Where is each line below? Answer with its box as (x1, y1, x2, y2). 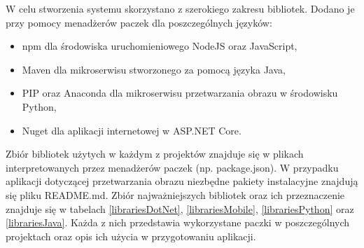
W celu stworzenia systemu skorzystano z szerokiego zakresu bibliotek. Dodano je (6, 1, 355, 15)
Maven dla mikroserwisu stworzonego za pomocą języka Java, (22, 62, 286, 76)
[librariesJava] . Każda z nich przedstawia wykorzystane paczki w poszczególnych (6, 215, 350, 230)
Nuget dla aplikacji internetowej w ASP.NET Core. (22, 123, 241, 137)
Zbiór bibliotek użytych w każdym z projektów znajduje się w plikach (6, 146, 304, 161)
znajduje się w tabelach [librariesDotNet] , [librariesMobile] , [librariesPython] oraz (6, 201, 354, 216)
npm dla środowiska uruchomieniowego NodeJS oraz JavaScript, (22, 39, 297, 53)
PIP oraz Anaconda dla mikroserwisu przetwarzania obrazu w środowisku (22, 85, 338, 100)
